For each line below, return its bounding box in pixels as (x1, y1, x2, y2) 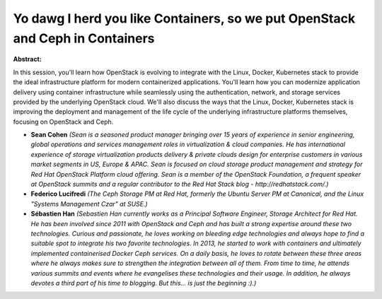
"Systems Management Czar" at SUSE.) (30, 199, 148, 208)
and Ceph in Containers (13, 30, 155, 46)
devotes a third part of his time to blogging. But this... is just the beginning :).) (30, 279, 257, 287)
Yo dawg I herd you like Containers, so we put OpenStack (13, 11, 356, 26)
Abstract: (13, 55, 42, 64)
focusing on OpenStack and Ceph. (13, 117, 114, 126)
